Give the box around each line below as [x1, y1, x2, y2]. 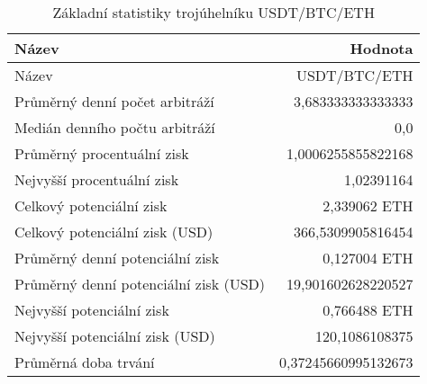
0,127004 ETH [323, 247, 413, 268]
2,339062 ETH [323, 195, 413, 216]
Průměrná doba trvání [14, 352, 155, 372]
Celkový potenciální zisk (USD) [14, 221, 213, 242]
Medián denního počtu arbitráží [14, 117, 215, 138]
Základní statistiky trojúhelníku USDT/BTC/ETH [52, 2, 375, 22]
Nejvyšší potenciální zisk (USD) [14, 326, 215, 346]
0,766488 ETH [323, 299, 413, 320]
